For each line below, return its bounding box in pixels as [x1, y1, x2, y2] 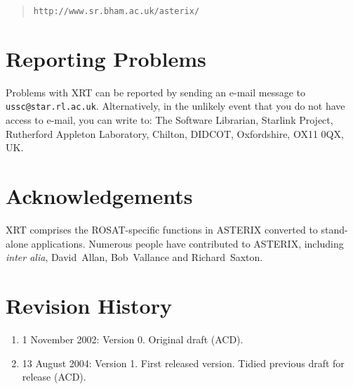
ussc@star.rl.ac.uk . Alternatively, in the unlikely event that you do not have [6, 98, 345, 113]
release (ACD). [22, 369, 86, 384]
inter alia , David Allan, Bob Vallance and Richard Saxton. [6, 250, 263, 264]
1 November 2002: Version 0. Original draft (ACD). [22, 331, 244, 346]
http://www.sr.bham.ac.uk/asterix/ [33, 6, 200, 16]
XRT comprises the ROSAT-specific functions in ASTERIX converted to [6, 222, 318, 236]
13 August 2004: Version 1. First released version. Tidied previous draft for [22, 355, 345, 370]
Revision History [6, 291, 172, 319]
